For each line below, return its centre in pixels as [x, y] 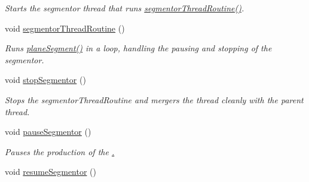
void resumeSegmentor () [51, 172]
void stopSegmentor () [45, 80]
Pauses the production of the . [60, 151]
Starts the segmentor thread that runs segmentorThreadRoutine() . [125, 8]
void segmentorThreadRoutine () [65, 28]
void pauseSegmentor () [48, 132]
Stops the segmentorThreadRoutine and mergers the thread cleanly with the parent [154, 99]
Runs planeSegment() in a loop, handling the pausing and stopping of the [138, 48]
